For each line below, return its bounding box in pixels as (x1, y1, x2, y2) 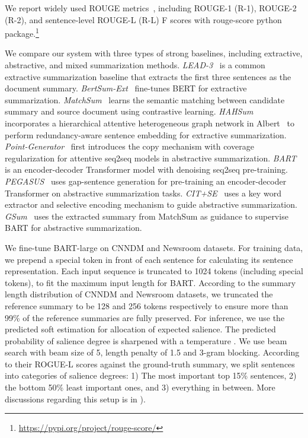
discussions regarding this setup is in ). (5, 392, 146, 405)
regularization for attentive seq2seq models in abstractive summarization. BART (5, 151, 297, 164)
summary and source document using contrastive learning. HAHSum (5, 105, 254, 118)
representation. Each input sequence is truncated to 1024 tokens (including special (5, 265, 303, 277)
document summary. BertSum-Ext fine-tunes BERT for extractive (5, 82, 247, 94)
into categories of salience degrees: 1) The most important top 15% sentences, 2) (5, 369, 297, 382)
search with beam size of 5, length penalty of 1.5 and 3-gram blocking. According (5, 346, 300, 358)
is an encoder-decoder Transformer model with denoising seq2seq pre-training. (5, 163, 288, 176)
